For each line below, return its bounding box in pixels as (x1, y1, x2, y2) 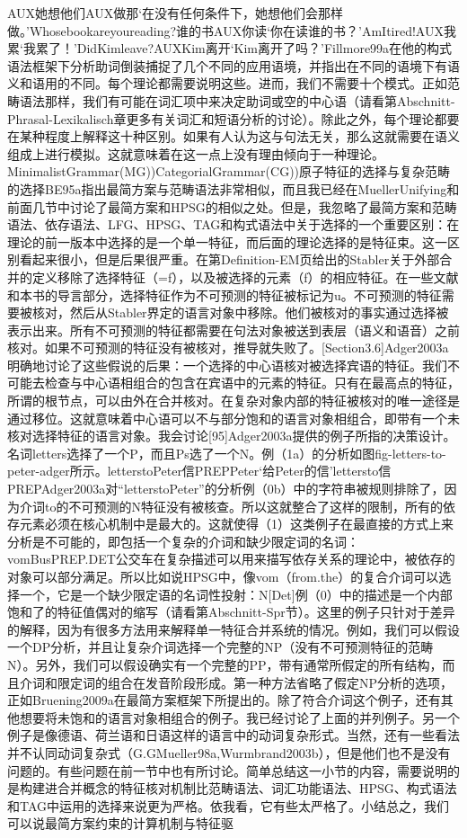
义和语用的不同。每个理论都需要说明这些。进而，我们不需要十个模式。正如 (7, 74, 447, 93)
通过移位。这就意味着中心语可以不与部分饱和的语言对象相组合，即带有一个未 (7, 408, 460, 427)
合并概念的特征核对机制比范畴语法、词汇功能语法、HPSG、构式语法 (57, 779, 457, 798)
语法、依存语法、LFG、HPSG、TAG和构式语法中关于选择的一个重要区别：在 (7, 215, 460, 234)
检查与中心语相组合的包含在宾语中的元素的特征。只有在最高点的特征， (44, 373, 460, 392)
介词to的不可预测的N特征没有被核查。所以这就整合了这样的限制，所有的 (19, 496, 443, 515)
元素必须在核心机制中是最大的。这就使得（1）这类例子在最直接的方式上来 (19, 514, 454, 533)
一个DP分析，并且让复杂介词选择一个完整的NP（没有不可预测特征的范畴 (7, 637, 434, 656)
